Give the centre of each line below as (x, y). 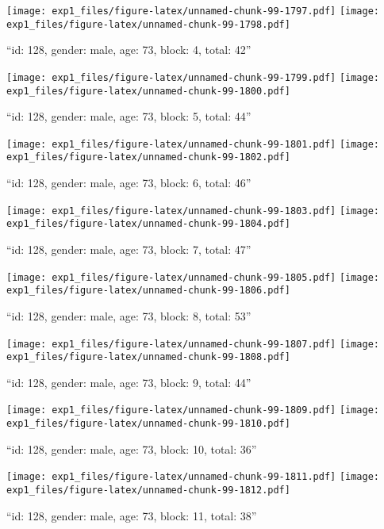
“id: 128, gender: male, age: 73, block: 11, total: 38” (132, 515)
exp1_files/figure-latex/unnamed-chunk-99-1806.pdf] (148, 291)
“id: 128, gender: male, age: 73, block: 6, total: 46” (129, 183)
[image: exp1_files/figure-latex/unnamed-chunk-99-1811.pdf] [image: (193, 477)
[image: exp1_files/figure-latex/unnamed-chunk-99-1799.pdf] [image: (193, 77)
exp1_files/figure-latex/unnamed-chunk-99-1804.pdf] (148, 224)
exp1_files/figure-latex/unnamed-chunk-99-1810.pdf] (148, 424)
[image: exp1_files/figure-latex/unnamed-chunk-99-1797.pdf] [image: (193, 11)
